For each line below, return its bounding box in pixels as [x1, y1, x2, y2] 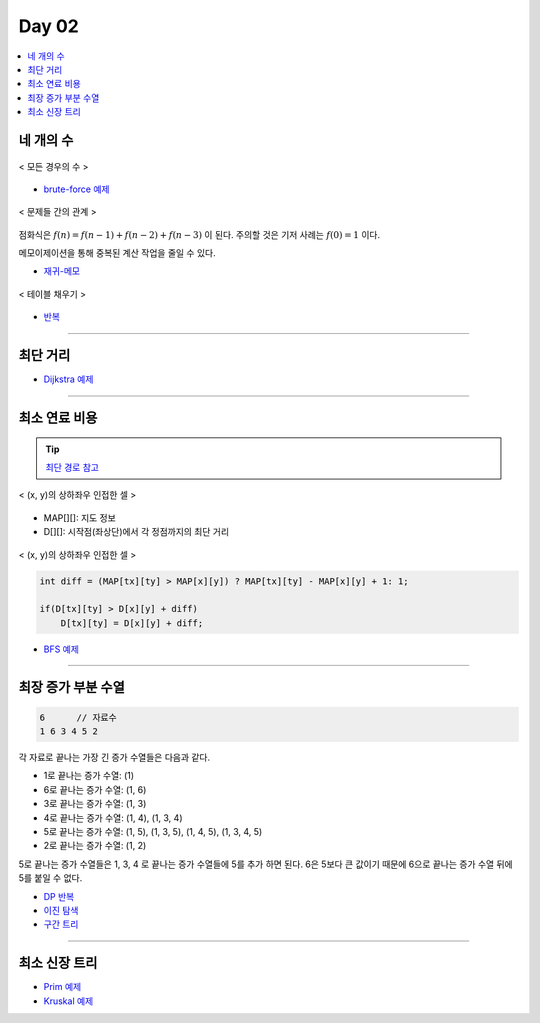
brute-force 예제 [43, 183, 110, 195]
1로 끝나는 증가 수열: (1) [43, 770, 135, 782]
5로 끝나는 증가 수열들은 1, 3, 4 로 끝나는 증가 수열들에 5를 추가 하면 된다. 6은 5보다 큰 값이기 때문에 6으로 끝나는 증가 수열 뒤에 [18, 858, 514, 870]
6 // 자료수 [39, 711, 117, 723]
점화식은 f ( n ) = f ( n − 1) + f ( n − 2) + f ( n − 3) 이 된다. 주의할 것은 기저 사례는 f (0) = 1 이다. [18, 228, 380, 240]
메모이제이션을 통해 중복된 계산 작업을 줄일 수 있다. [18, 247, 216, 259]
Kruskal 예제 [43, 995, 94, 1007]
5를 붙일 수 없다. [18, 872, 83, 884]
